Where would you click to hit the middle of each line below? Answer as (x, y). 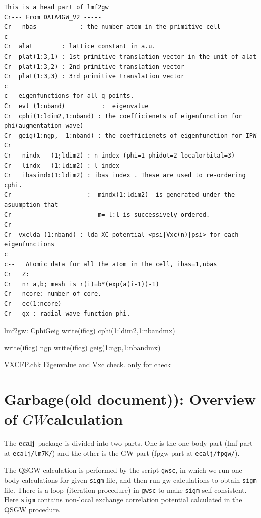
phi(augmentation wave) (44, 126)
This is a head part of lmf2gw (56, 7)
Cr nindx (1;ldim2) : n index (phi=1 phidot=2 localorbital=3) (120, 155)
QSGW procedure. (32, 509)
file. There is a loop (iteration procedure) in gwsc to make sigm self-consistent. (125, 489)
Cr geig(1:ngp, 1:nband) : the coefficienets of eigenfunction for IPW (130, 136)
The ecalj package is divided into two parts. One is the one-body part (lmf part (128, 443)
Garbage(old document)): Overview (130, 399)
